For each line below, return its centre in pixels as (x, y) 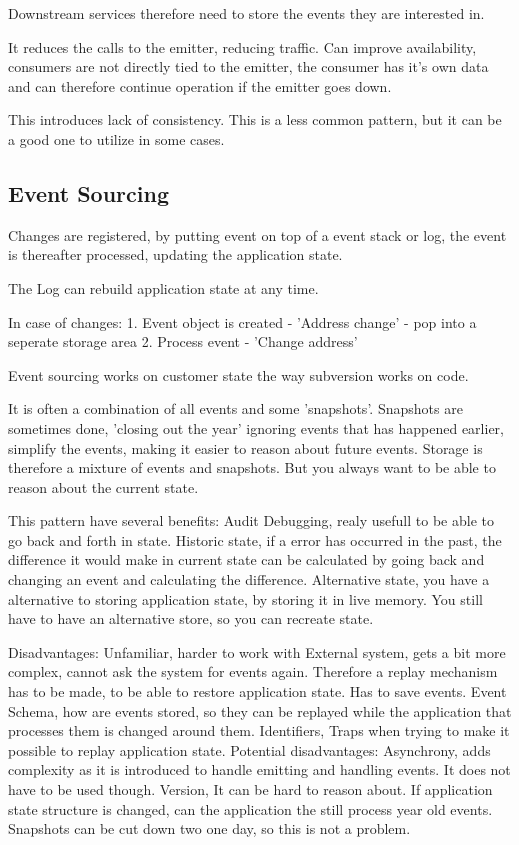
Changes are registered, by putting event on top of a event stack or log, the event (257, 234)
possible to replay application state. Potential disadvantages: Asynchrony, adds (249, 749)
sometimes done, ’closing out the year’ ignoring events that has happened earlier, (256, 427)
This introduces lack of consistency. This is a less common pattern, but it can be (255, 119)
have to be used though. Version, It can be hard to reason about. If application (250, 789)
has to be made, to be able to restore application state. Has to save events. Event (257, 691)
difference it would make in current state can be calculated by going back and (246, 559)
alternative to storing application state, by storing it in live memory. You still (245, 598)
